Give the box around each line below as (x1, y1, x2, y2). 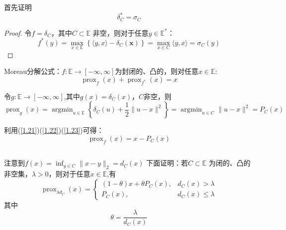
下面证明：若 (146, 158, 188, 168)
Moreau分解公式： (4, 66, 62, 76)
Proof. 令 (4, 27, 32, 38)
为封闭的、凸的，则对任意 (115, 66, 199, 76)
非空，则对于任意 (93, 27, 149, 38)
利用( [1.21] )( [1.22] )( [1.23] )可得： (4, 125, 104, 135)
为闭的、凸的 (209, 158, 251, 168)
